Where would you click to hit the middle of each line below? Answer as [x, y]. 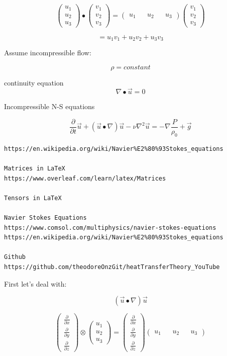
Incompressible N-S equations [49, 106]
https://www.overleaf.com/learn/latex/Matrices [85, 178]
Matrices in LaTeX [35, 169]
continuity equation [34, 82]
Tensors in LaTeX [33, 198]
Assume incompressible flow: [48, 52]
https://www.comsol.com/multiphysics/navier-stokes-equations [110, 228]
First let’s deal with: [35, 283]
